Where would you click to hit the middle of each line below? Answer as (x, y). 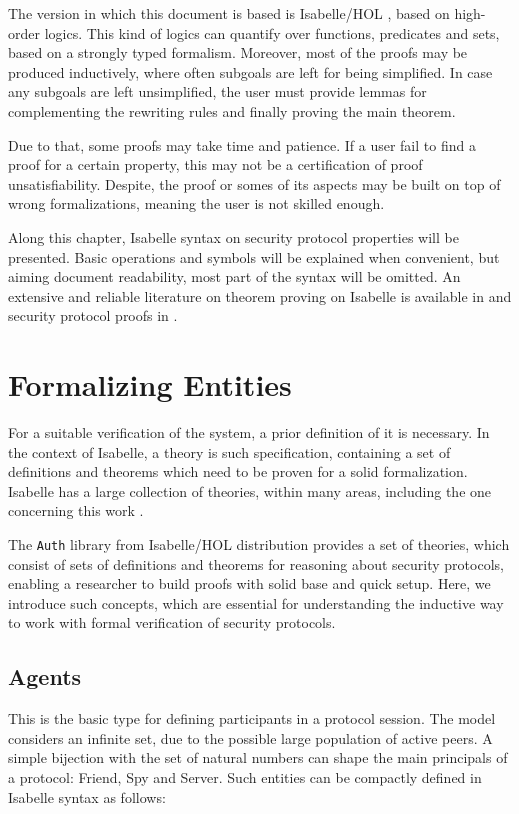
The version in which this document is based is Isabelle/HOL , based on (229, 13)
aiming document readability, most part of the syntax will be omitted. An (234, 276)
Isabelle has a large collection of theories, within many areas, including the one (250, 490)
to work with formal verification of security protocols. (172, 622)
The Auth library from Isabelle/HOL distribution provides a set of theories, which (259, 544)
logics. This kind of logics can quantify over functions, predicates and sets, (272, 32)
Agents (45, 676)
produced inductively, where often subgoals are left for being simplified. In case (250, 71)
